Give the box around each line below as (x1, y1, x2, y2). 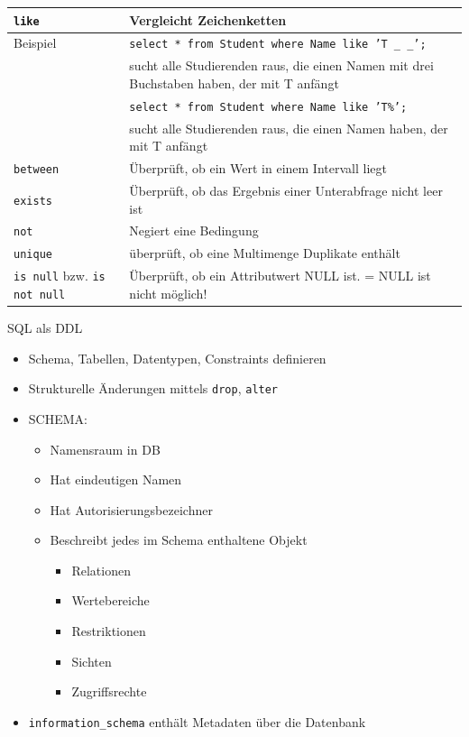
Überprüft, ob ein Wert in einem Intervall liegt (129, 159, 387, 178)
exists (14, 194, 52, 207)
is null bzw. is (14, 266, 106, 285)
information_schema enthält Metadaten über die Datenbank (28, 712, 366, 731)
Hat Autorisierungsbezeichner (50, 500, 213, 519)
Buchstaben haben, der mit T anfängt (129, 73, 339, 92)
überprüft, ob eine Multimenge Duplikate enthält (129, 244, 400, 263)
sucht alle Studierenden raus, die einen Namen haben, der (129, 118, 448, 137)
